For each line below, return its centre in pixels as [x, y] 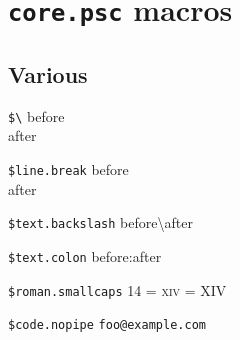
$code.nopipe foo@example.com [107, 325]
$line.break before [68, 168]
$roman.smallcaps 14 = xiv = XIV [117, 289]
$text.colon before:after [85, 255]
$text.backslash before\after [100, 222]
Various [48, 73]
